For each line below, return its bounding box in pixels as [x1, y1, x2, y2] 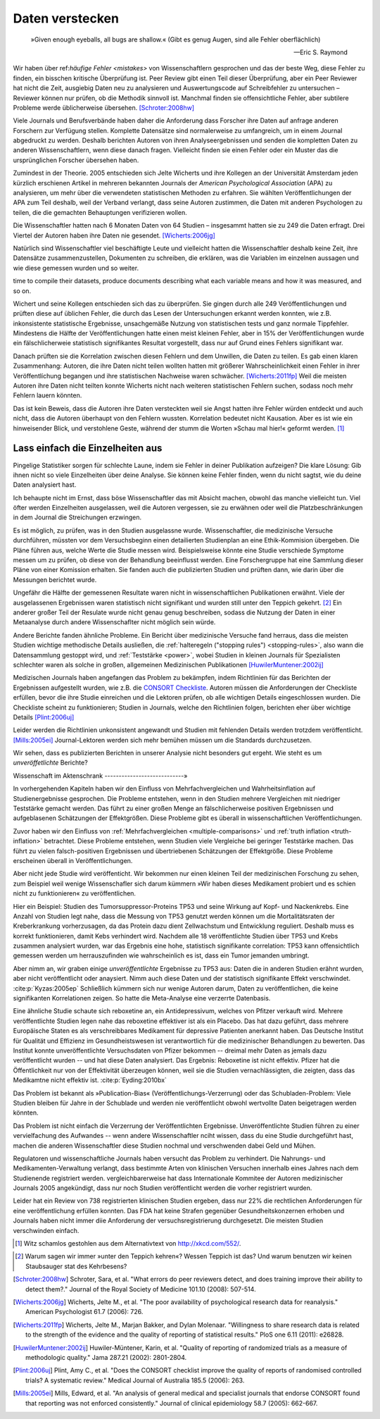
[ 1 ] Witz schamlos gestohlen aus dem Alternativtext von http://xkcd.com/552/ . [15, 1239, 241, 1248]
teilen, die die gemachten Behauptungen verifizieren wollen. [13, 208, 187, 216]
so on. [13, 286, 32, 295]
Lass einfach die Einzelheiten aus [13, 442, 163, 454]
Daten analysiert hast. [13, 481, 77, 489]
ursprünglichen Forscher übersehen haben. [13, 156, 139, 164]
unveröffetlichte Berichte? [13, 758, 88, 767]
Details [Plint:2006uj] [13, 712, 75, 721]
